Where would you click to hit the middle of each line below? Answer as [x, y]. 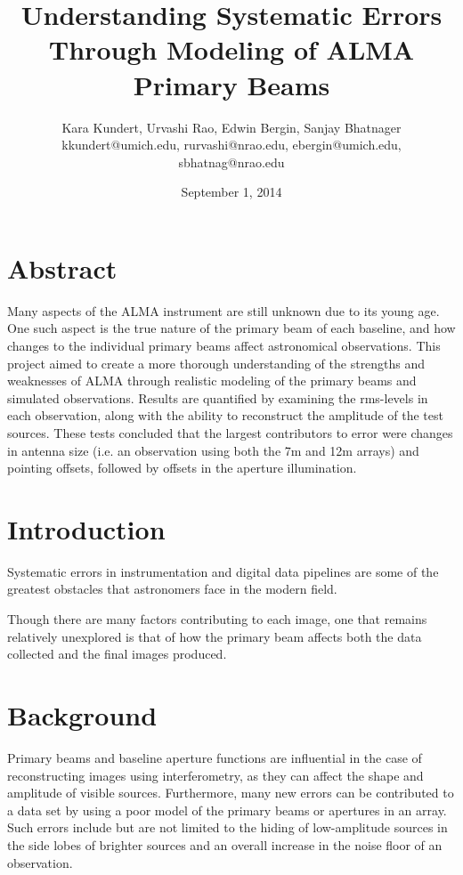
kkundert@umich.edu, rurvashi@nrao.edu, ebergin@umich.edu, [231, 145]
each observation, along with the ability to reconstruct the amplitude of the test [225, 415]
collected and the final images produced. [117, 654]
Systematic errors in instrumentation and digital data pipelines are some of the [223, 571]
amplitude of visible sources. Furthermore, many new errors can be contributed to [231, 793]
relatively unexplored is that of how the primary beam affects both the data [215, 636]
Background [82, 715]
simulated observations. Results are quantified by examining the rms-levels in [218, 397]
